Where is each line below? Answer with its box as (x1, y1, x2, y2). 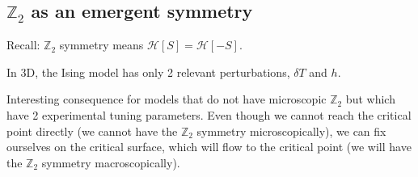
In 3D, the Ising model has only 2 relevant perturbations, (6, 63, 290, 80)
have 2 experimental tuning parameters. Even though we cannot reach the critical (6, 106, 412, 123)
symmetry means (59, 36, 144, 53)
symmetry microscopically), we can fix (196, 122, 386, 139)
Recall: (6, 36, 40, 53)
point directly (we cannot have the (6, 122, 178, 139)
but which (345, 91, 395, 107)
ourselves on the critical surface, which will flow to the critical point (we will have (6, 138, 412, 155)
